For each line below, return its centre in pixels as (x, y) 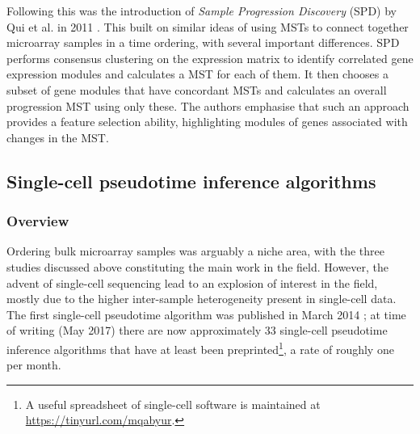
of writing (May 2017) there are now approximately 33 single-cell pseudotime (197, 330)
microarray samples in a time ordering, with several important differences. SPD (203, 42)
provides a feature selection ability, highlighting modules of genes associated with (207, 122)
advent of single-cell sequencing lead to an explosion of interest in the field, (192, 282)
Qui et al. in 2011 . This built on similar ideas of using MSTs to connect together (208, 26)
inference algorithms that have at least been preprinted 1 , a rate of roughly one (200, 348)
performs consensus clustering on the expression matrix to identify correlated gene (210, 58)
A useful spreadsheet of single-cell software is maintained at (173, 404)
